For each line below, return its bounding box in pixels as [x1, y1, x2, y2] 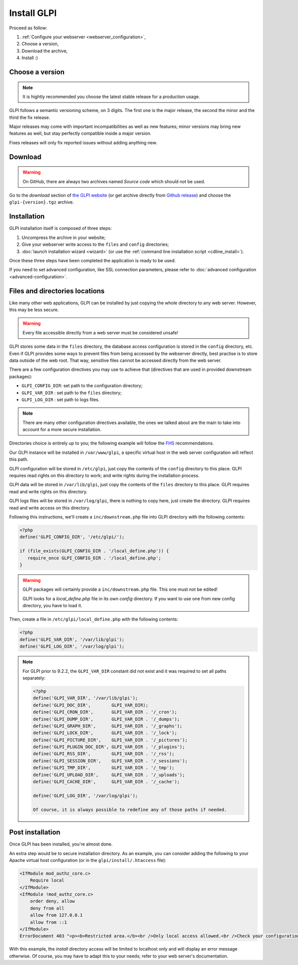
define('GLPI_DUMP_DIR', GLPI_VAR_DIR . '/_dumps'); [33, 716, 180, 722]
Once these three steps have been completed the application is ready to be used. [9, 257, 176, 263]
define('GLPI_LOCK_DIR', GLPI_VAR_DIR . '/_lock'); [33, 730, 177, 736]
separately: [22, 675, 46, 681]
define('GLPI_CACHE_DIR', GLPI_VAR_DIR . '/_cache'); [33, 779, 180, 785]
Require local [30, 877, 65, 883]
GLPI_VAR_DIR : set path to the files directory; [21, 390, 122, 396]
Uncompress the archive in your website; [21, 234, 106, 240]
